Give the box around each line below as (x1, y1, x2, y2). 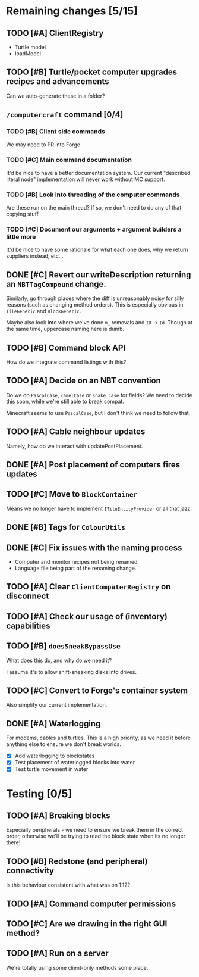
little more (6, 233, 36, 241)
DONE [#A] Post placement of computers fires (6, 460, 181, 470)
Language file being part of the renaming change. (14, 564, 137, 572)
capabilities (6, 620, 50, 630)
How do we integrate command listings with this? (6, 358, 127, 366)
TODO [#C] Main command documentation (6, 156, 132, 164)
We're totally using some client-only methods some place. (6, 964, 149, 971)
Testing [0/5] (6, 787, 72, 800)
